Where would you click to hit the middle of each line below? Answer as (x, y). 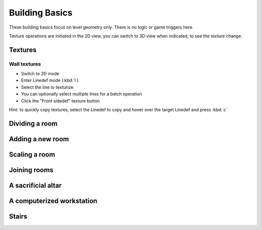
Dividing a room (33, 123)
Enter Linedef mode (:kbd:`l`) (50, 81)
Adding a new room (39, 139)
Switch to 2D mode (40, 74)
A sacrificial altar (35, 185)
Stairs (18, 216)
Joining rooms (31, 170)
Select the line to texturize (47, 87)
